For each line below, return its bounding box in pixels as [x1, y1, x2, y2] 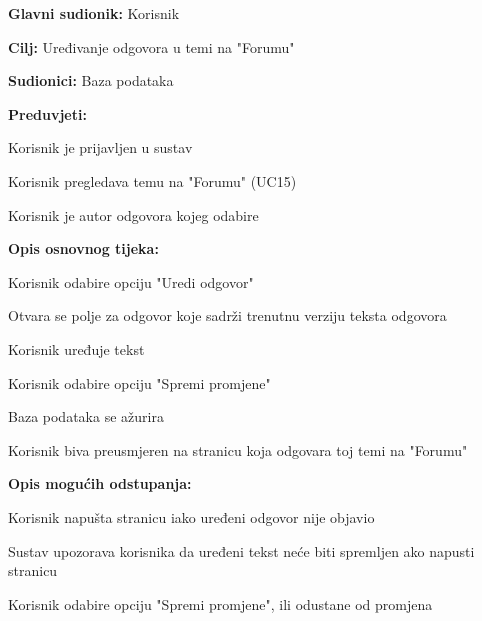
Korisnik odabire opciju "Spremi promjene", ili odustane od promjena [8, 593, 433, 614]
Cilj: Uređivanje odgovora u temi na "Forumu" [8, 36, 295, 57]
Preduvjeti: [8, 103, 87, 124]
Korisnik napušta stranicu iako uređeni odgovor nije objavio [8, 506, 375, 527]
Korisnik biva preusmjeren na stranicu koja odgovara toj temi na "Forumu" [8, 439, 468, 460]
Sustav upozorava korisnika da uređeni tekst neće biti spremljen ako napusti [8, 540, 475, 561]
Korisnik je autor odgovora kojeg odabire [8, 204, 259, 225]
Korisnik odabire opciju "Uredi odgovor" [8, 271, 254, 292]
